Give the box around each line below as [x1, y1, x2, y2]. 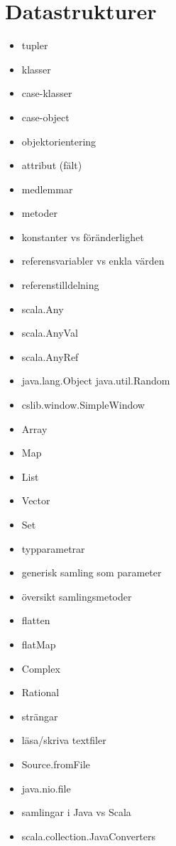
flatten [21, 613, 50, 628]
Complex [21, 661, 60, 676]
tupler [21, 38, 48, 53]
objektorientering [21, 133, 97, 148]
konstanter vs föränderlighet [21, 229, 144, 244]
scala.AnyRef [21, 349, 79, 364]
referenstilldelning [21, 277, 99, 292]
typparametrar [21, 541, 85, 556]
